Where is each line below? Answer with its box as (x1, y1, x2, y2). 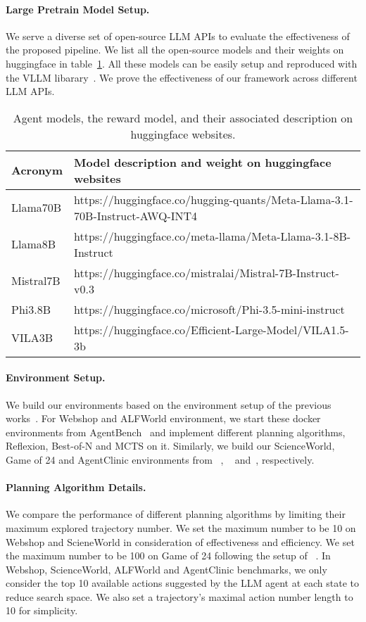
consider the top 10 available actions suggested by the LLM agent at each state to (6, 576, 360, 590)
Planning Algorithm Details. (6, 480, 146, 495)
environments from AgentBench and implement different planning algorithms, (6, 424, 346, 439)
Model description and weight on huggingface (74, 153, 332, 170)
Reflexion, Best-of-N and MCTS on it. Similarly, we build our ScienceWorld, (6, 438, 335, 453)
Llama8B (11, 236, 56, 253)
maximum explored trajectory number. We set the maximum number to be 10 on (6, 520, 356, 535)
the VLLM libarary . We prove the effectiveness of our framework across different (6, 70, 358, 84)
